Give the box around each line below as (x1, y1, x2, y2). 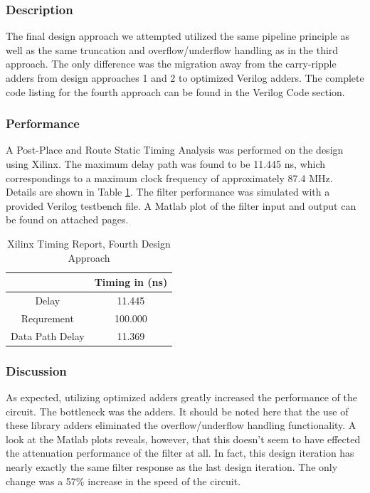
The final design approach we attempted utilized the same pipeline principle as (6, 28, 349, 43)
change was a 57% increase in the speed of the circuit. (6, 473, 241, 488)
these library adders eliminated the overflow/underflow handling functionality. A (6, 418, 356, 433)
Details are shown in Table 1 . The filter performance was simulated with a (6, 184, 330, 199)
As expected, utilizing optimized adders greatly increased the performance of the (6, 390, 357, 404)
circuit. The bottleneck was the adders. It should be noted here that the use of (6, 403, 349, 418)
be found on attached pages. (6, 212, 129, 227)
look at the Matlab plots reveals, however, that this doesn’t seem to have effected (6, 431, 361, 446)
